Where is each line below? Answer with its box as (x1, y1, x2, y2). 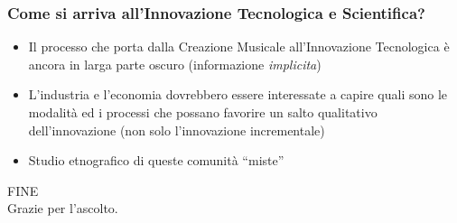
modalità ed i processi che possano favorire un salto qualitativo (28, 103, 378, 121)
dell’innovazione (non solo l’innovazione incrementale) (28, 120, 325, 139)
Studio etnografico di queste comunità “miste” (28, 151, 284, 170)
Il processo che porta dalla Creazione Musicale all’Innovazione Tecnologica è (28, 37, 450, 56)
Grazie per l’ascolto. (7, 199, 118, 218)
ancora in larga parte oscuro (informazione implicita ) (28, 54, 322, 73)
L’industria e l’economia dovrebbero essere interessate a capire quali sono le (28, 85, 448, 104)
